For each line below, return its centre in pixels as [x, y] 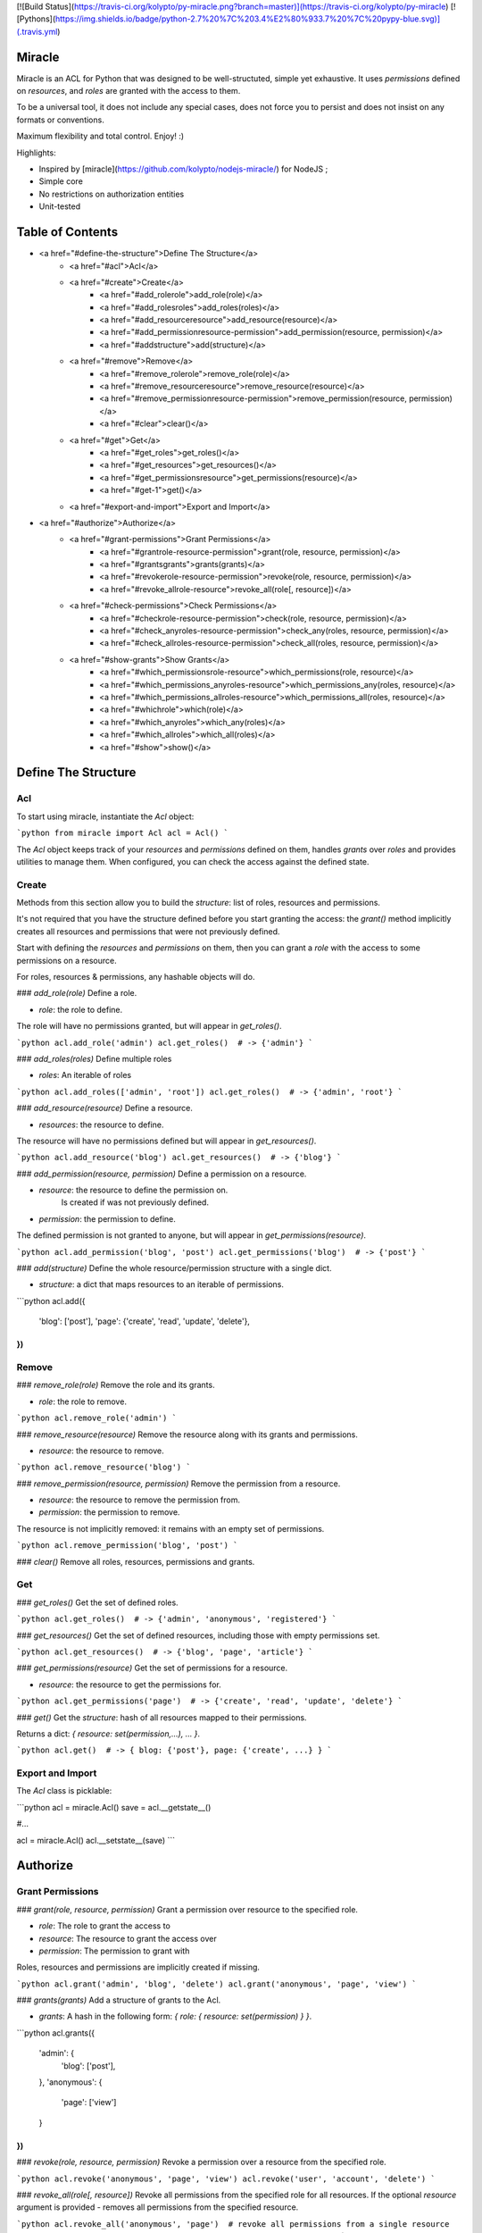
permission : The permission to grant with [114, 1951]
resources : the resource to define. [101, 1125]
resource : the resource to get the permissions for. [130, 1685]
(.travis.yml [37, 31]
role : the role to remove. [83, 1401]
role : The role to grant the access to [105, 1926]
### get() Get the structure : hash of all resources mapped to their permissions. [162, 1717]
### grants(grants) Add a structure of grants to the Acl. [119, 2000]
